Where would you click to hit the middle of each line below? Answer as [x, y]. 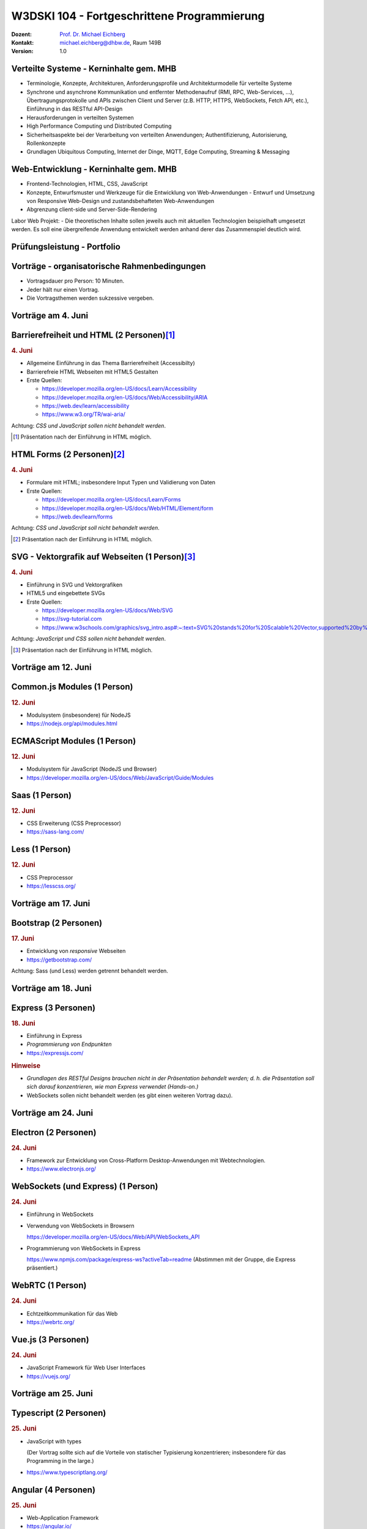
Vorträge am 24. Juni [52, 1113]
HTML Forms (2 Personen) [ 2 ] [68, 455]
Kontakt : [23, 42]
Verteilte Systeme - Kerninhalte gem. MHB [94, 69]
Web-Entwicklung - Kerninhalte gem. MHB [94, 169]
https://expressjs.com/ [55, 1053]
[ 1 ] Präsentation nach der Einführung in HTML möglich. [82, 437]
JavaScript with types [54, 1441]
